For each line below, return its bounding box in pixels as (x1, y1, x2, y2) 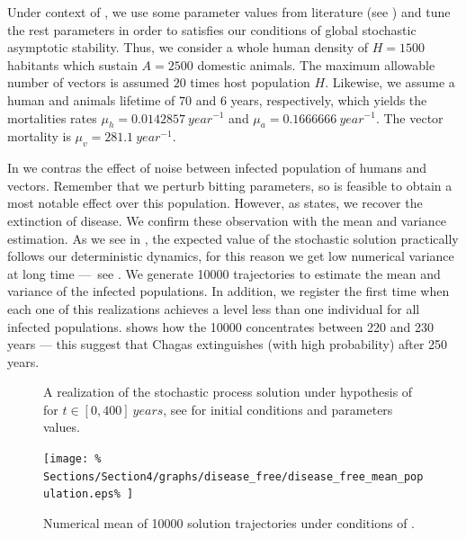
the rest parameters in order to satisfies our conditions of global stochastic (7, 20, 417, 39)
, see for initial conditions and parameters (163, 399, 393, 418)
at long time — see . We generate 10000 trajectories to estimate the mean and (7, 264, 441, 282)
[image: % (43, 453, 102, 466)
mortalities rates (7, 108, 97, 127)
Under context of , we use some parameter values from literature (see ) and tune (7, 3, 451, 21)
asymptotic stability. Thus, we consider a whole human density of (7, 38, 368, 57)
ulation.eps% (43, 488, 121, 501)
